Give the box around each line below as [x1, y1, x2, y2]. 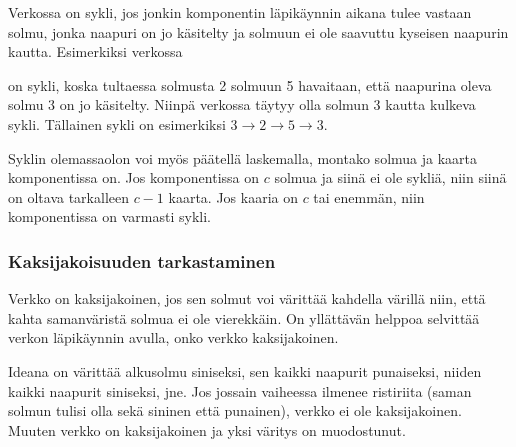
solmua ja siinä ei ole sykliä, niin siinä [274, 167, 507, 188]
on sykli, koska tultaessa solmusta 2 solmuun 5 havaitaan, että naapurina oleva [8, 74, 492, 95]
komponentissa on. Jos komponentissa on [8, 167, 260, 188]
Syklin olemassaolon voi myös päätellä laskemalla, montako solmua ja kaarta [8, 147, 478, 168]
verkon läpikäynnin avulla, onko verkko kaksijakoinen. [8, 327, 339, 348]
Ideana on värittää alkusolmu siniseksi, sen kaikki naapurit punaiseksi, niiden [8, 360, 482, 381]
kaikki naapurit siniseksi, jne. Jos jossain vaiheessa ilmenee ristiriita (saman [8, 380, 472, 401]
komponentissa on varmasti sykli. [8, 206, 211, 227]
